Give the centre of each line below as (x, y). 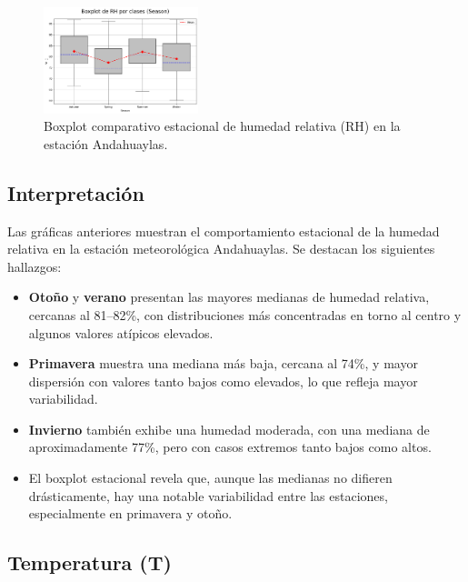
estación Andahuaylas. (106, 143)
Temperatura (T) (90, 562)
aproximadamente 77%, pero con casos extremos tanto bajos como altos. (230, 447)
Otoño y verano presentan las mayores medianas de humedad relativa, (229, 297)
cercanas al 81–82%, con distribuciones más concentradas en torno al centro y (245, 314)
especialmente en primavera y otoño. (130, 513)
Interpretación (76, 192)
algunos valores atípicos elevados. (121, 332)
